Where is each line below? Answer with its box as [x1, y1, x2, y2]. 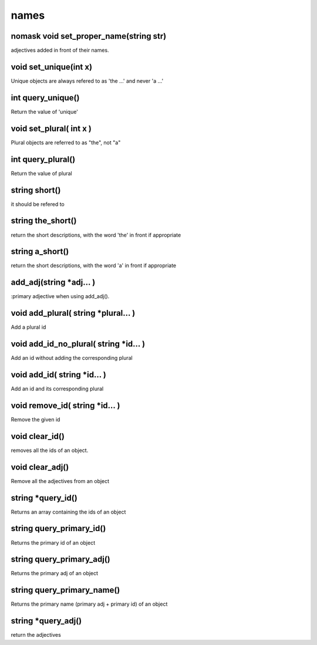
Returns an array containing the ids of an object [11, 508, 126, 515]
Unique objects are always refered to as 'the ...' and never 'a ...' [11, 77, 164, 85]
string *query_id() [11, 493, 77, 503]
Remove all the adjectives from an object [11, 477, 110, 484]
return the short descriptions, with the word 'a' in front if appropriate [11, 262, 177, 269]
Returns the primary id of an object [11, 539, 96, 546]
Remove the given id [11, 416, 60, 423]
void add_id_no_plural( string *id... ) [11, 339, 146, 349]
